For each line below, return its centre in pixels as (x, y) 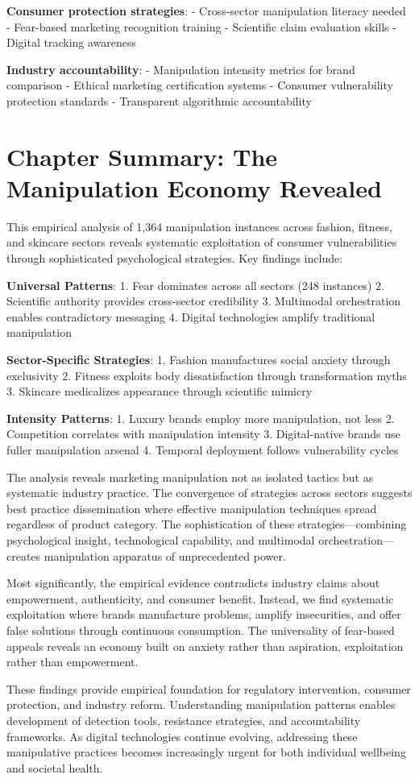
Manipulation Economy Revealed (194, 187)
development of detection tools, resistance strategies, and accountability (184, 720)
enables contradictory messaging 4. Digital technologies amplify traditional (191, 316)
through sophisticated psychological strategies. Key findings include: (175, 258)
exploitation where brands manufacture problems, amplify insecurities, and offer (204, 614)
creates (24, 555)
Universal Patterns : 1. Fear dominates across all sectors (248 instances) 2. (195, 285)
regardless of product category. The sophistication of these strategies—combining (207, 524)
